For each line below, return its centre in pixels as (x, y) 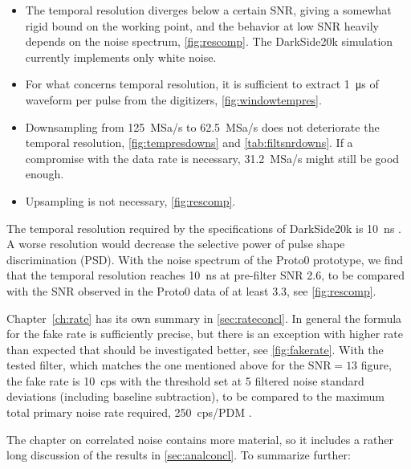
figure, (376, 365)
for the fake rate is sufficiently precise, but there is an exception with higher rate (205, 334)
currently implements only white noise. (121, 57)
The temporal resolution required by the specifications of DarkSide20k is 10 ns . (204, 228)
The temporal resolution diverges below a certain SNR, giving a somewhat (208, 10)
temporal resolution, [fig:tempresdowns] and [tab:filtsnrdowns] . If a (189, 143)
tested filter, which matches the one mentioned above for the (156, 365)
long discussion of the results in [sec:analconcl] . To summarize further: (179, 455)
